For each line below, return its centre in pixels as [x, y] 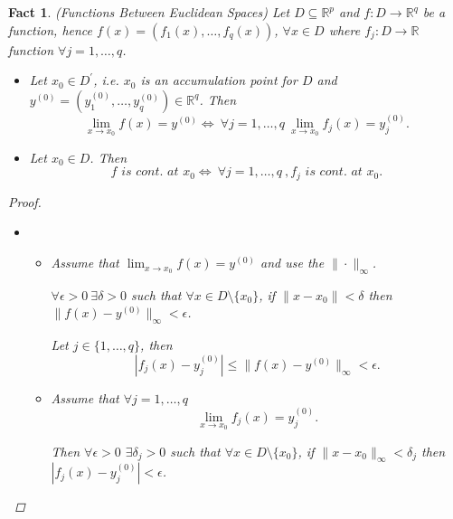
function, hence [51, 29]
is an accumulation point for [219, 80]
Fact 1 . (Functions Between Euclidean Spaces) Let [149, 12]
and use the [293, 263]
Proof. [25, 201]
